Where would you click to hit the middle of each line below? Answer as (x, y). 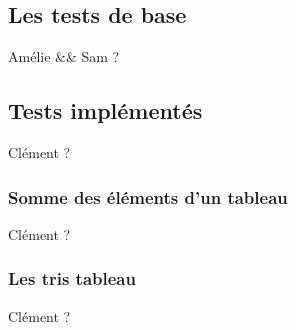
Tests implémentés (105, 110)
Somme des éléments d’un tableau (148, 196)
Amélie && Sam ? (64, 56)
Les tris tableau (72, 278)
